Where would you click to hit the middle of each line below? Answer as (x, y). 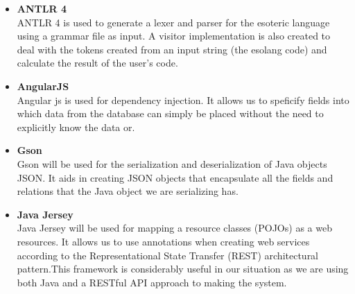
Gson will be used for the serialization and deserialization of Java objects (172, 163)
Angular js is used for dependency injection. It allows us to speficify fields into (183, 100)
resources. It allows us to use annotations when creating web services (163, 241)
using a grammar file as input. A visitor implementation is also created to (174, 36)
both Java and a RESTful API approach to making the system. (152, 282)
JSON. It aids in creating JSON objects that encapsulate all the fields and (175, 177)
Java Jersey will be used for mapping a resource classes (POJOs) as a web (174, 228)
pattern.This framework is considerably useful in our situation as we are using (183, 269)
